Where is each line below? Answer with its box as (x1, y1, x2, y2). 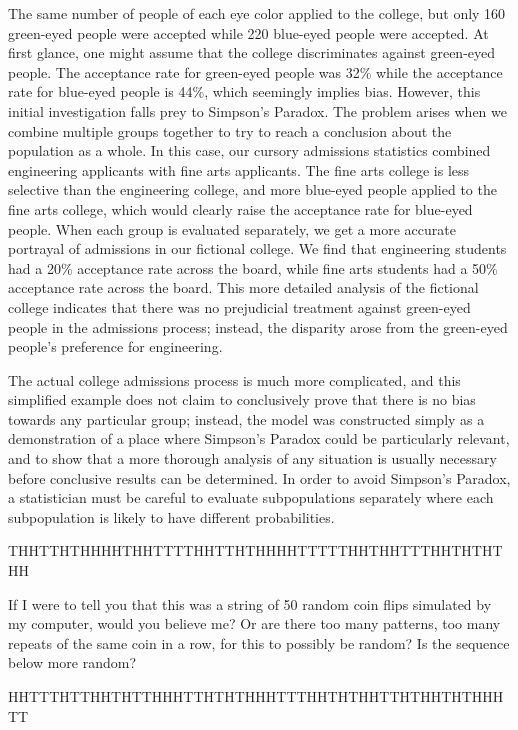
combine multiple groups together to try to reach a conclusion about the (8, 120, 452, 141)
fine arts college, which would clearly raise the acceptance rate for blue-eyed (8, 198, 473, 219)
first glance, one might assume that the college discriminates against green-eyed (8, 42, 496, 63)
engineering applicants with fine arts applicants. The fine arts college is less (8, 159, 470, 180)
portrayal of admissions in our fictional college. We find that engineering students (8, 238, 507, 259)
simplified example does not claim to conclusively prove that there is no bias (8, 389, 476, 410)
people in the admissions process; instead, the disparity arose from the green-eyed (8, 316, 508, 337)
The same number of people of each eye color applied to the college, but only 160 (8, 3, 506, 23)
